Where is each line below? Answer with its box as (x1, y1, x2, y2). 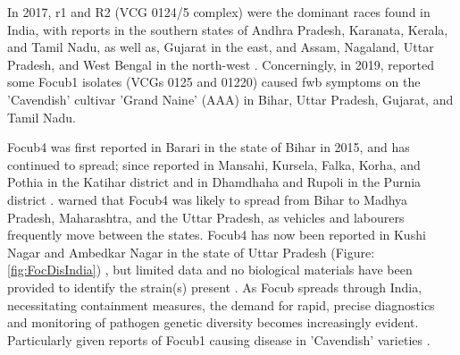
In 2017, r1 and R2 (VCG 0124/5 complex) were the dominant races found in (7, 3, 431, 21)
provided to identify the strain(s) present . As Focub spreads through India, (7, 277, 422, 296)
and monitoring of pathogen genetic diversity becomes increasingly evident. (7, 313, 419, 332)
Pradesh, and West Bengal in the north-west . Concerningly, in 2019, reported (7, 55, 435, 73)
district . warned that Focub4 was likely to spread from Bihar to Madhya (7, 190, 408, 208)
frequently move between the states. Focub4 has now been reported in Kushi (7, 225, 426, 244)
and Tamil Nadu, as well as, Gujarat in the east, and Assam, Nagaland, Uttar (7, 38, 434, 56)
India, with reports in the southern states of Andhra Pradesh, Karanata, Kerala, (7, 20, 448, 38)
